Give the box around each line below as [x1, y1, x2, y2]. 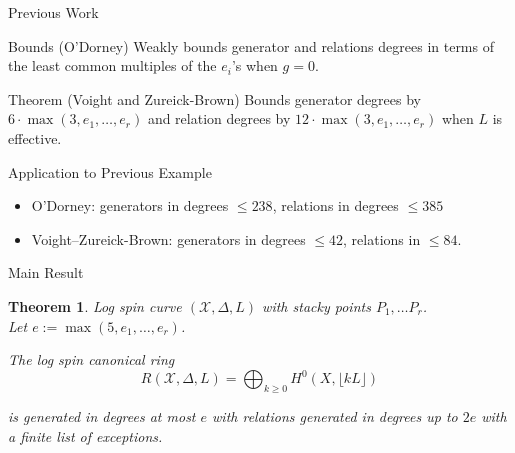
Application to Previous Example [8, 161, 212, 182]
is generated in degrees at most [8, 406, 196, 427]
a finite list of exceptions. [8, 425, 163, 446]
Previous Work [8, 2, 99, 22]
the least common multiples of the [8, 55, 217, 76]
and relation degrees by [147, 108, 291, 129]
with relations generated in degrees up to [212, 406, 458, 427]
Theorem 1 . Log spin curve [8, 295, 182, 316]
